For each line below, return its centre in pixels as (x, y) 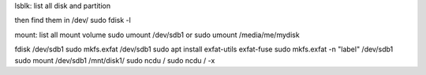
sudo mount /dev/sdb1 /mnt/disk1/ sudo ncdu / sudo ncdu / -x (115, 60)
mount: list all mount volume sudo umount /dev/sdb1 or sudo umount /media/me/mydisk (157, 35)
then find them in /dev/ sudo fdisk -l (73, 21)
